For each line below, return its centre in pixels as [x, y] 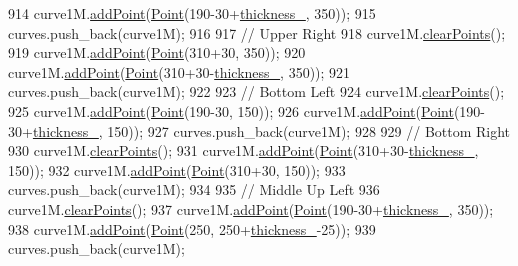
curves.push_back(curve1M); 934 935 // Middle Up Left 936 [194, 189]
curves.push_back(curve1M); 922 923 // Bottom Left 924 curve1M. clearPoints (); [256, 91]
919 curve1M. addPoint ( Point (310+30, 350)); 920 [157, 52]
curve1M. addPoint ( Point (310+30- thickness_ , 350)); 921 [179, 71]
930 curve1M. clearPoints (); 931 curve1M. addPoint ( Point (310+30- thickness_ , [243, 150]
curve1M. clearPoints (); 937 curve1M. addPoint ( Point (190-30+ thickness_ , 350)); [251, 208]
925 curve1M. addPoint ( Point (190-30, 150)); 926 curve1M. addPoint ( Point [231, 110]
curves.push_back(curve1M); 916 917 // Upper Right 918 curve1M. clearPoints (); [257, 32]
